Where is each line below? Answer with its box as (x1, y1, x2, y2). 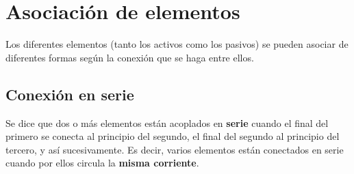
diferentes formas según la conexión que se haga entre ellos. (5, 50, 254, 64)
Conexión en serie (5, 83, 134, 104)
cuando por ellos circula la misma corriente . (5, 156, 199, 170)
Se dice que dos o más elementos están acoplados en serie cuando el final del (5, 115, 329, 130)
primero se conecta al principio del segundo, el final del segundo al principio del (5, 129, 340, 143)
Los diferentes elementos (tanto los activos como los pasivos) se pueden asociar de (5, 37, 349, 51)
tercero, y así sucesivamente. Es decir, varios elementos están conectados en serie (5, 142, 344, 156)
